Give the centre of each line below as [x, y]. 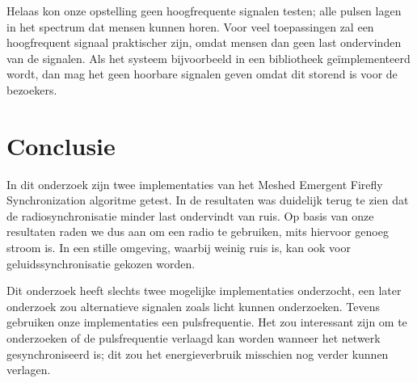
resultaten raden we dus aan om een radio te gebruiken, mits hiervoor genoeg [198, 231]
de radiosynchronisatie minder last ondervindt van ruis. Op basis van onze [190, 215]
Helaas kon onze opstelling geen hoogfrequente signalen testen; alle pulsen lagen [204, 11]
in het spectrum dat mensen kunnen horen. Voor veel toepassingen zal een [190, 26]
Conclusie [61, 145]
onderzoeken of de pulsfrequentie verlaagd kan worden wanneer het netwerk [194, 338]
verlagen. [29, 370]
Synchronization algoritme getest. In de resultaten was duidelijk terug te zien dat [208, 200]
